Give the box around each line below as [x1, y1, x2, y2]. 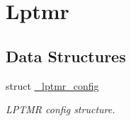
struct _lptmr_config [6, 78, 99, 93]
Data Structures [6, 45, 126, 67]
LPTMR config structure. [6, 102, 115, 117]
